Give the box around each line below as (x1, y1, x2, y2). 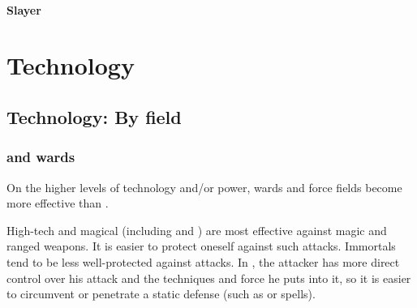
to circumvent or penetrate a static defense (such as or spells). (6, 285, 316, 302)
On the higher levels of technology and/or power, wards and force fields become (6, 178, 402, 195)
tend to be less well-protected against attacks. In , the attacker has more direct (6, 253, 400, 270)
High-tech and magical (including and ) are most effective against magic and (6, 221, 387, 238)
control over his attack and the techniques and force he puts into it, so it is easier (6, 269, 411, 286)
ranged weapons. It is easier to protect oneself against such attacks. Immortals (6, 237, 396, 255)
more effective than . (6, 195, 109, 212)
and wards (6, 147, 75, 167)
